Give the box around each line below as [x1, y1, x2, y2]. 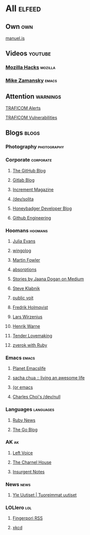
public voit [12, 295, 33, 301]
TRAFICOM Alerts [5, 105, 41, 111]
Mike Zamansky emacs [5, 77, 57, 84]
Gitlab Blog [12, 177, 35, 183]
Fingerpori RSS [12, 515, 43, 521]
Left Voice [12, 450, 33, 455]
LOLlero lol [5, 504, 32, 511]
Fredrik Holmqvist [12, 304, 48, 310]
